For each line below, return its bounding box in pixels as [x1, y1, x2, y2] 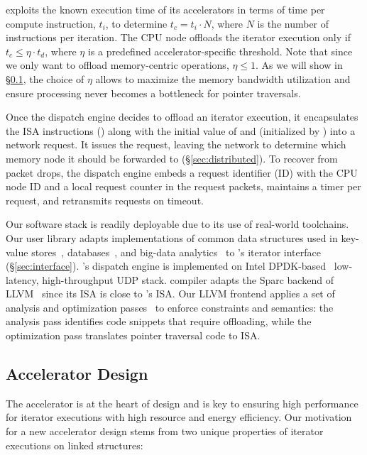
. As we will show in [256, 57, 343, 72]
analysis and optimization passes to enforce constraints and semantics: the [6, 300, 334, 314]
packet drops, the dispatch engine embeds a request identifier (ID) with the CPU [6, 165, 358, 180]
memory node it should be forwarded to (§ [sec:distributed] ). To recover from [6, 150, 338, 165]
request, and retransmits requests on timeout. [6, 192, 204, 207]
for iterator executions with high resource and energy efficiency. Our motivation [6, 410, 352, 424]
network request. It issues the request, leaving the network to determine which [6, 137, 346, 152]
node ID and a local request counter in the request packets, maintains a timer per [6, 179, 361, 194]
